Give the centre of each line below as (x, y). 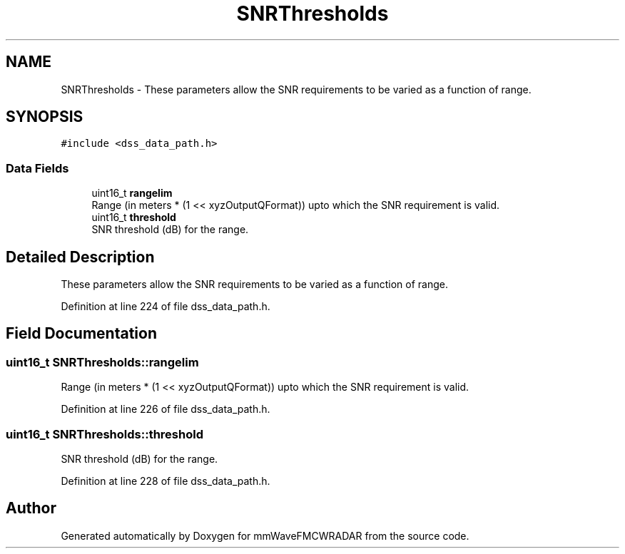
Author (31, 508)
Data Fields (37, 168)
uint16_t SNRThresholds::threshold (105, 434)
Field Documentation (81, 334)
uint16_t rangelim (132, 193)
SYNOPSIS (45, 117)
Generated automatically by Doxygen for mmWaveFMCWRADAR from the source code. (265, 535)
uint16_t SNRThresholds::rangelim (102, 362)
